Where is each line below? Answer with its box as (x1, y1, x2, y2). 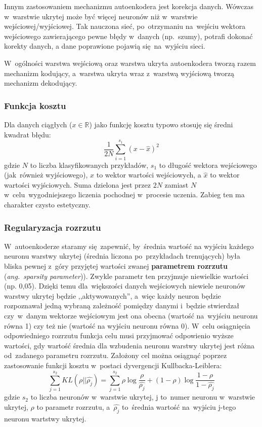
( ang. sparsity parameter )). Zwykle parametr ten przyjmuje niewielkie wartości (4, 270, 249, 281)
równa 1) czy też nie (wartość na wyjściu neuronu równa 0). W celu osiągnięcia (4, 320, 250, 331)
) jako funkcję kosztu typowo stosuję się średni (89, 119, 233, 129)
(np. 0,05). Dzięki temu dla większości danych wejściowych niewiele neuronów (4, 280, 245, 291)
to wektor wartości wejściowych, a (96, 169, 201, 180)
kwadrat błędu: (4, 129, 51, 139)
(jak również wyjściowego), (4, 169, 88, 180)
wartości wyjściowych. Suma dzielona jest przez (4, 179, 151, 190)
